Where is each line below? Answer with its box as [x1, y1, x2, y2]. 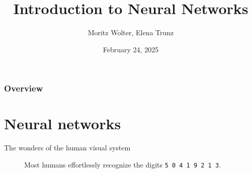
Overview [4, 82, 43, 95]
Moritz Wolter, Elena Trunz [88, 27, 174, 38]
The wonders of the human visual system [4, 142, 131, 153]
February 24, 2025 [103, 44, 159, 54]
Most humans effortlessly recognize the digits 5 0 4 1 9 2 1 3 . [24, 159, 221, 169]
